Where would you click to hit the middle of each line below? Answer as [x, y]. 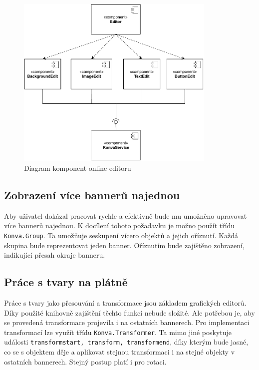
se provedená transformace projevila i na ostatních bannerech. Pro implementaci [127, 322]
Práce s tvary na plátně [66, 282]
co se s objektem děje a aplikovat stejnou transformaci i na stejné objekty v [120, 352]
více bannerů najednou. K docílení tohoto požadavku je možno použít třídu [120, 225]
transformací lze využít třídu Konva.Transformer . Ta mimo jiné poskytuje [118, 332]
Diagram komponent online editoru [78, 168]
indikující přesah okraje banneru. [55, 255]
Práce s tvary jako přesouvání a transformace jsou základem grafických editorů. [125, 302]
